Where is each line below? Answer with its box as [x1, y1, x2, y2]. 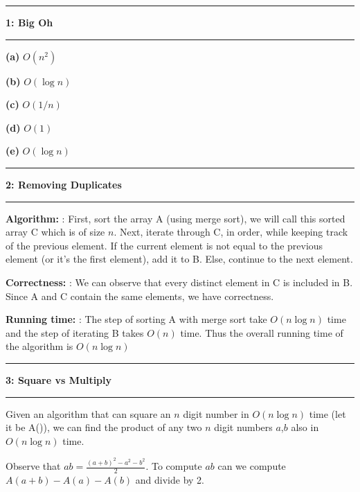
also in [291, 420, 319, 434]
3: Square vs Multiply [6, 372, 112, 387]
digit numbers [214, 420, 273, 434]
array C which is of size [6, 225, 105, 239]
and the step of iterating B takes [6, 325, 144, 340]
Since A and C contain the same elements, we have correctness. [6, 288, 274, 303]
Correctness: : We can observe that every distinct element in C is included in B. [6, 274, 353, 289]
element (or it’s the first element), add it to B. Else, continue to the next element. [6, 252, 353, 266]
